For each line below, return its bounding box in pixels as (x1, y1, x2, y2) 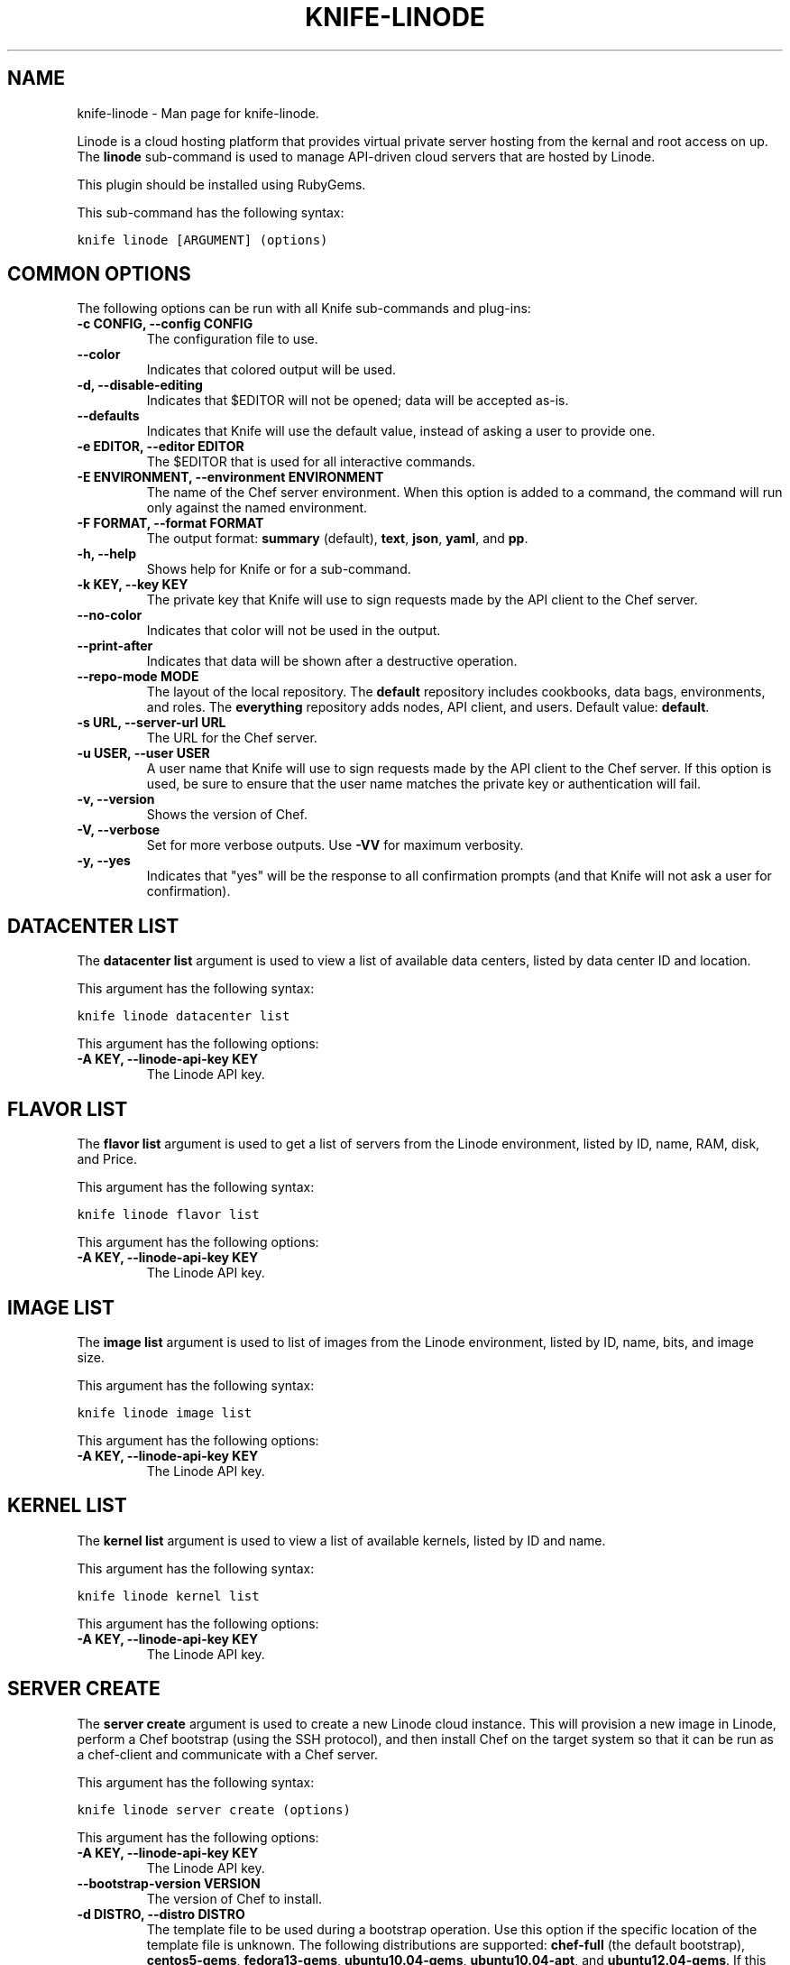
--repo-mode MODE (77, 669, 199, 685)
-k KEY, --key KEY (77, 577, 188, 593)
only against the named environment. (146, 500, 368, 516)
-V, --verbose (77, 822, 161, 838)
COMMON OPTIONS (7, 263, 191, 286)
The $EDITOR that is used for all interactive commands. (146, 454, 476, 470)
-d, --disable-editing (77, 377, 203, 393)
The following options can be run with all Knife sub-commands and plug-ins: (77, 300, 531, 317)
